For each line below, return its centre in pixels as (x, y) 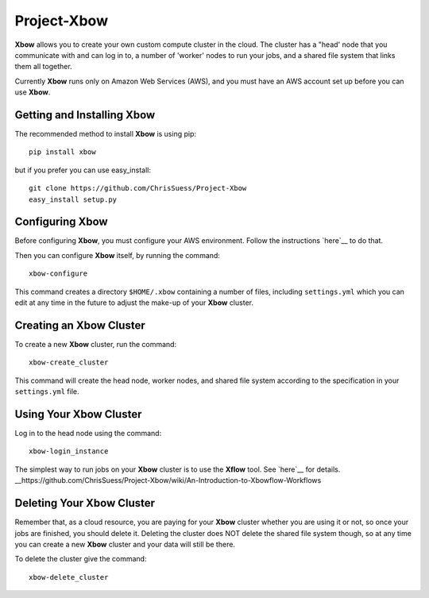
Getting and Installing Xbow (85, 115)
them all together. (43, 67)
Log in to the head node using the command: (88, 434)
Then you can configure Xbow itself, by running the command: (117, 255)
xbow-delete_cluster (69, 577)
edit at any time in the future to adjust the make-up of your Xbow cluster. (134, 303)
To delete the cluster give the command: (81, 559)
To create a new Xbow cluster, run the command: (96, 344)
